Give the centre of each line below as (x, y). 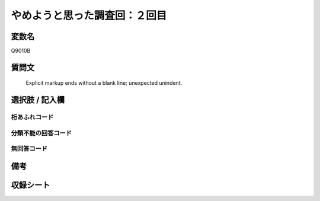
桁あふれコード (32, 117)
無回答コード (29, 149)
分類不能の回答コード (41, 133)
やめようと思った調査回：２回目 (89, 15)
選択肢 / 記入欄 (38, 100)
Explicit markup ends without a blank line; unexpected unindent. (104, 83)
